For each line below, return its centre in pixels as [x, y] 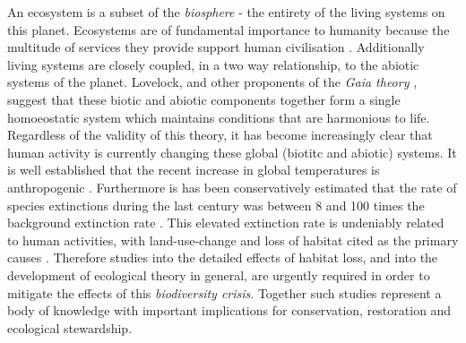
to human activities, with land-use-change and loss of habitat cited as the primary [233, 240]
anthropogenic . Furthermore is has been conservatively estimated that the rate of [232, 187]
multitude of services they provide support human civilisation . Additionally [216, 47]
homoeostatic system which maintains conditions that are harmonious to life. [219, 117]
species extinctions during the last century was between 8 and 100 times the [216, 205]
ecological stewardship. [70, 327]
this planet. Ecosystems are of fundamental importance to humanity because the [229, 29]
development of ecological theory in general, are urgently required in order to [219, 274]
